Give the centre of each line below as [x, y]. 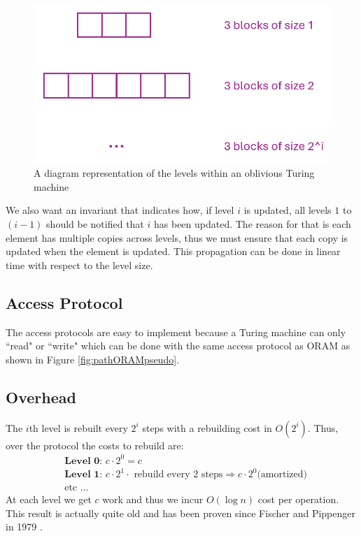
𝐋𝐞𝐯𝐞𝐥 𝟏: [84, 475]
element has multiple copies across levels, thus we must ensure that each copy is [177, 237]
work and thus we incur [153, 499]
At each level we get [49, 499]
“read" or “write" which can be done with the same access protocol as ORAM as [178, 346]
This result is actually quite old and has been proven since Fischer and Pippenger [180, 513]
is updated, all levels [288, 210]
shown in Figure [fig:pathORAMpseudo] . [92, 359]
